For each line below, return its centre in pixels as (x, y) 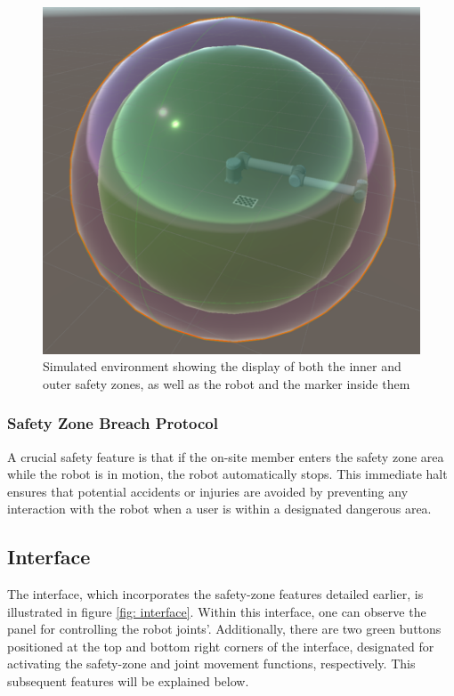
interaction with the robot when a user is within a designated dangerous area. (219, 509)
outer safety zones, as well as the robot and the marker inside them (227, 383)
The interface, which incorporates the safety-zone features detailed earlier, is (215, 594)
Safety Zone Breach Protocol (113, 423)
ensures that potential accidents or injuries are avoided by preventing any (208, 491)
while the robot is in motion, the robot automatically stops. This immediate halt (227, 474)
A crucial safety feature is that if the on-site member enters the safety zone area (226, 456)
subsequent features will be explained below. (128, 681)
